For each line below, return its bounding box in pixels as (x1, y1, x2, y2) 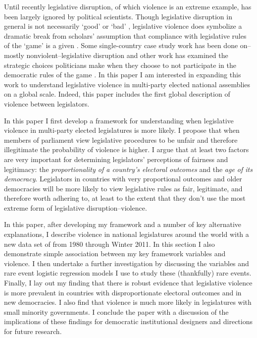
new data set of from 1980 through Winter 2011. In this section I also (4, 238, 215, 249)
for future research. (4, 326, 62, 336)
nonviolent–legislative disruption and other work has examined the (26, 50, 228, 60)
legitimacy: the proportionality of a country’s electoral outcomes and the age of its (4, 164, 253, 174)
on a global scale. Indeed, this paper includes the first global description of (4, 89, 230, 99)
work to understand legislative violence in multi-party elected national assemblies (4, 79, 251, 89)
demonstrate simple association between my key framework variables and (4, 248, 226, 259)
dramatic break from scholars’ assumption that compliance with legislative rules (4, 30, 247, 41)
